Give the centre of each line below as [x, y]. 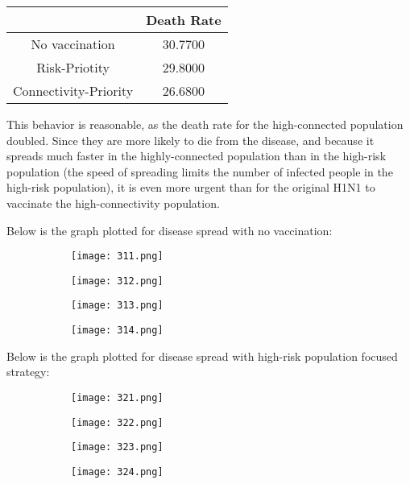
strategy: [28, 372]
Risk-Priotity [73, 67]
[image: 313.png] [117, 306]
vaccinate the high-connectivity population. [113, 203]
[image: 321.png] [117, 397]
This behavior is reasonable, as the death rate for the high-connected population [205, 124]
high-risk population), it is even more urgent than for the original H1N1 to [191, 187]
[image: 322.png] [117, 422]
